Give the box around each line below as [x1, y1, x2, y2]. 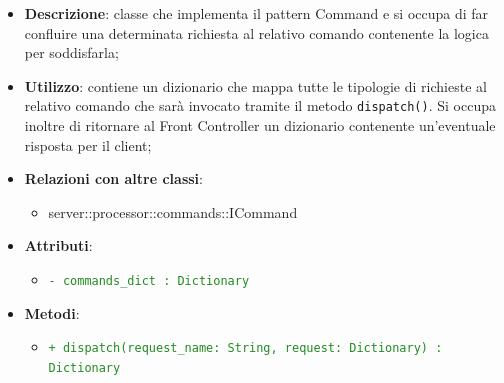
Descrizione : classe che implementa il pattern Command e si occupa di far [24, 3, 489, 23]
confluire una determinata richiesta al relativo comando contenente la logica [24, 22, 489, 43]
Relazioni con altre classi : [24, 168, 203, 189]
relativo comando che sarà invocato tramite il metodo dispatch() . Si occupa [24, 95, 496, 116]
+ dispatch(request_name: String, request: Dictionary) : [48, 341, 443, 356]
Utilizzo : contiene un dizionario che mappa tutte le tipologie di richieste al [24, 75, 487, 96]
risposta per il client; [24, 134, 152, 155]
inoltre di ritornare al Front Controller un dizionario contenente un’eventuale [24, 115, 496, 136]
